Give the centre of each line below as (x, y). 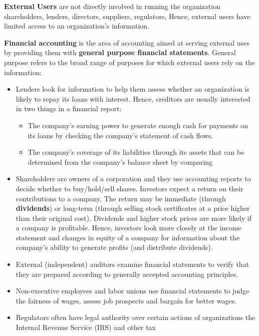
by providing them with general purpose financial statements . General (120, 52)
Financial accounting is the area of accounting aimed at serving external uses (127, 42)
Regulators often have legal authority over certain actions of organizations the (136, 317)
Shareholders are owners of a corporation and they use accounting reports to (133, 179)
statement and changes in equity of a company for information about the (128, 237)
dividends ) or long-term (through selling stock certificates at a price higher (133, 208)
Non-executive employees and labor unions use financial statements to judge (133, 291)
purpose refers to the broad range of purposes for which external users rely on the (129, 62)
